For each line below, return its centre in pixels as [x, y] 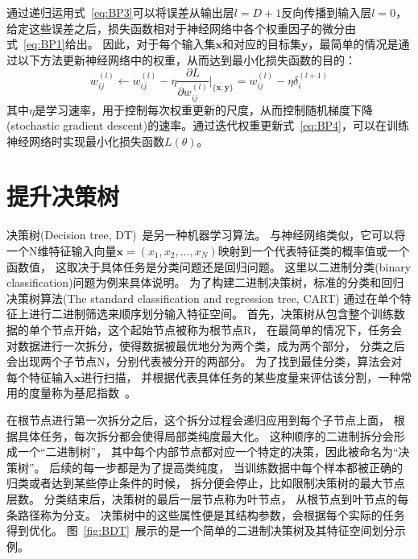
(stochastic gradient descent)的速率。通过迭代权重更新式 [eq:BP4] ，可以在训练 [208, 125]
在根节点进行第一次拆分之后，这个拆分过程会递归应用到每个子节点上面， [198, 419]
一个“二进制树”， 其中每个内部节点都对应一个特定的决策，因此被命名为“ [208, 451]
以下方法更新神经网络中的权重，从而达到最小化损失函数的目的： [186, 59]
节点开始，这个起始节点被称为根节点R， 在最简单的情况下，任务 [221, 329]
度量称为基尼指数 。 [82, 393]
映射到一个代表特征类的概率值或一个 [314, 251]
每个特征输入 [40, 377]
